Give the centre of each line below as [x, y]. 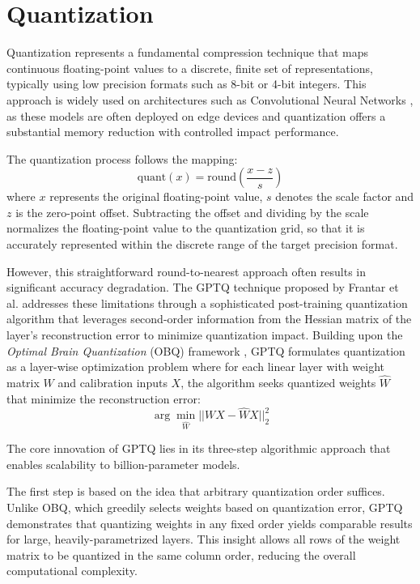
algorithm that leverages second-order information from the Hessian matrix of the [209, 319]
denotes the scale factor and [345, 196]
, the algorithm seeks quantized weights [278, 383]
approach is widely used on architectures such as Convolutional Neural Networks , [210, 99]
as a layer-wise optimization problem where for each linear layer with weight [196, 367]
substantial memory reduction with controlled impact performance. [173, 132]
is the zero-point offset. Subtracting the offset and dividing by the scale [192, 212]
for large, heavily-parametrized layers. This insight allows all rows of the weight [204, 539]
